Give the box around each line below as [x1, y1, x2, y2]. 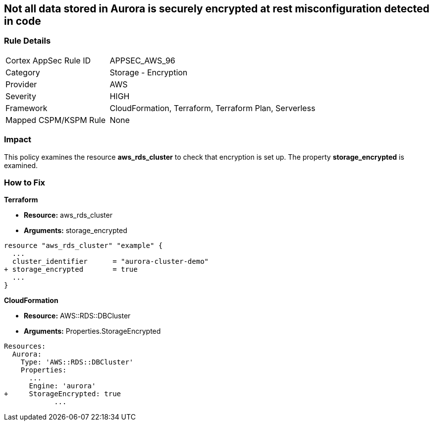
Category [5, 67, 40, 77]
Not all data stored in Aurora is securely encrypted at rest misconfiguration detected [4, 2, 430, 15]
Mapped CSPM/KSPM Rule [5, 115, 106, 125]
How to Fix [4, 177, 46, 187]
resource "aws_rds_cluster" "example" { [4, 242, 163, 250]
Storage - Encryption [109, 67, 188, 77]
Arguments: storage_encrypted [24, 226, 127, 235]
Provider [5, 79, 37, 89]
